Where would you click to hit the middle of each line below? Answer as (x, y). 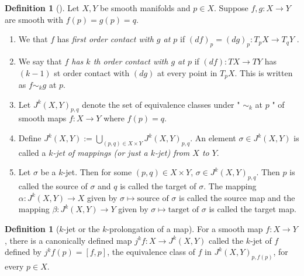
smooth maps (42, 118)
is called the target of (158, 186)
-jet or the (82, 229)
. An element (213, 138)
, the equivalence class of (151, 252)
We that (33, 39)
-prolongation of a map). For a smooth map (185, 229)
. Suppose (231, 8)
